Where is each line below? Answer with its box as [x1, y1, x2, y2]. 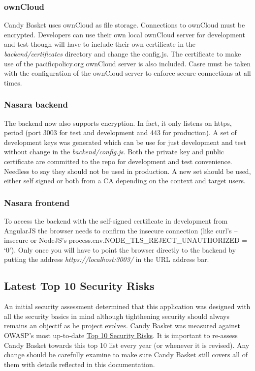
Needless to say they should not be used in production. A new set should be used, [4, 166, 251, 176]
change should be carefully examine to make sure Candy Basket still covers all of [4, 349, 248, 360]
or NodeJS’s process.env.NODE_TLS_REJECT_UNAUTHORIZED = [30, 235, 248, 245]
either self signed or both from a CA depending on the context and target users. [4, 175, 246, 186]
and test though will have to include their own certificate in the [4, 39, 196, 49]
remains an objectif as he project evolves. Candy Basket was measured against [4, 320, 240, 331]
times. [4, 77, 22, 87]
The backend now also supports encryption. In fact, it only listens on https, [4, 117, 232, 128]
